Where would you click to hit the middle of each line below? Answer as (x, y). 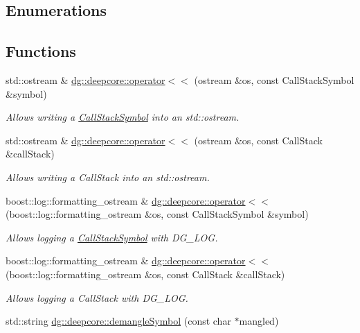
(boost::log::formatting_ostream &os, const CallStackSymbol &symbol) (157, 214)
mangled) (259, 321)
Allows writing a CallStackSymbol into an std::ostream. (123, 117)
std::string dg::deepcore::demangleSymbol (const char (118, 321)
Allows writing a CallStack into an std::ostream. (108, 177)
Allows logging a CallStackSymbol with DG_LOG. (112, 237)
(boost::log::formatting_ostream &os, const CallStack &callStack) (145, 274)
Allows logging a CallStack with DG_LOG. (97, 297)
